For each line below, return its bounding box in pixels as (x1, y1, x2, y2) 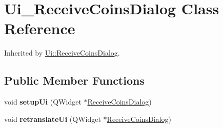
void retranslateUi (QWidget (4, 113, 101, 124)
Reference (4, 18, 75, 39)
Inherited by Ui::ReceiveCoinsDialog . (4, 47, 120, 58)
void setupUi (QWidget (4, 96, 82, 107)
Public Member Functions (4, 72, 145, 88)
